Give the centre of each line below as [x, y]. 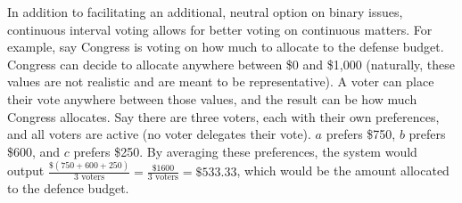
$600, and [34, 151]
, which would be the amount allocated [343, 171]
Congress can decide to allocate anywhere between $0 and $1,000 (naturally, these [231, 64]
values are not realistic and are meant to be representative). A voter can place [221, 81]
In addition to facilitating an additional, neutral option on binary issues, [205, 12]
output [26, 171]
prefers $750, [361, 134]
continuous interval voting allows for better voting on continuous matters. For [220, 29]
